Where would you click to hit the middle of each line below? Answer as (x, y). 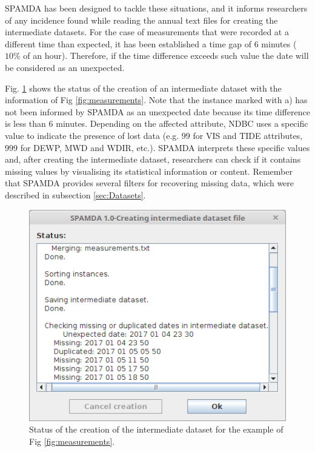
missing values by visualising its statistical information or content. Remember (149, 171)
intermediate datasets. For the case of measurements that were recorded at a (147, 32)
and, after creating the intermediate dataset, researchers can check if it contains (153, 159)
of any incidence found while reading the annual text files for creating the (141, 20)
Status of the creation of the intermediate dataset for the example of (156, 429)
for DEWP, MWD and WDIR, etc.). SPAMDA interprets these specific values (165, 147)
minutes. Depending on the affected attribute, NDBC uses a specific (182, 123)
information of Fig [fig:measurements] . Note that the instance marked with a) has (156, 100)
